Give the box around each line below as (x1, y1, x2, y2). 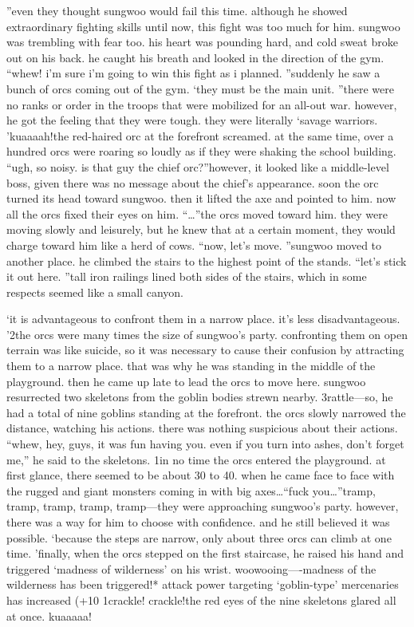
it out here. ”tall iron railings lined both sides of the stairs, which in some (6, 268, 367, 285)
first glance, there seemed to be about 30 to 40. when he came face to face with (6, 467, 395, 483)
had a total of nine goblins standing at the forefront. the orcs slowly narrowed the (6, 404, 406, 420)
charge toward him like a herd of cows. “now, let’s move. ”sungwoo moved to (6, 236, 382, 253)
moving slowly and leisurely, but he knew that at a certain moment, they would (6, 221, 396, 238)
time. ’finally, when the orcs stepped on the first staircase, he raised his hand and (6, 545, 404, 562)
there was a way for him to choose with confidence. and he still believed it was (6, 514, 390, 530)
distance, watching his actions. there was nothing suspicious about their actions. (6, 420, 398, 436)
